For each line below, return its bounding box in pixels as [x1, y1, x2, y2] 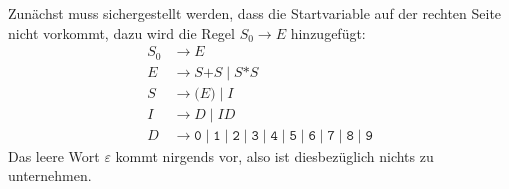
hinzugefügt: [290, 22, 366, 43]
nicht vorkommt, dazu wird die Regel [8, 22, 235, 43]
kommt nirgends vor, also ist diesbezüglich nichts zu [115, 145, 434, 166]
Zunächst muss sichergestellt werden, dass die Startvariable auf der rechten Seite [8, 3, 502, 23]
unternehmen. [8, 165, 92, 186]
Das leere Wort [8, 145, 100, 166]
